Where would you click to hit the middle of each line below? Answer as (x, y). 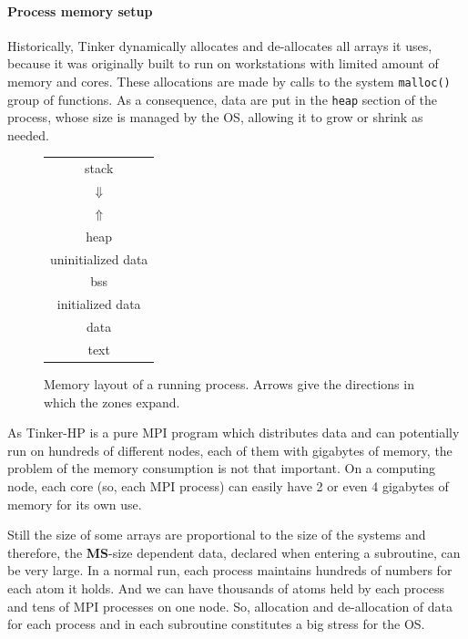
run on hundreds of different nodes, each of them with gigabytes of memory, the (230, 450)
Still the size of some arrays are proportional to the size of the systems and (217, 535)
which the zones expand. (112, 402)
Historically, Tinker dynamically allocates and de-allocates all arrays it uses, (220, 45)
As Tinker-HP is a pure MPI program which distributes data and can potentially (234, 433)
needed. (28, 134)
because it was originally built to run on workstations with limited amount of (223, 63)
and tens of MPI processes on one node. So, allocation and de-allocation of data (230, 606)
